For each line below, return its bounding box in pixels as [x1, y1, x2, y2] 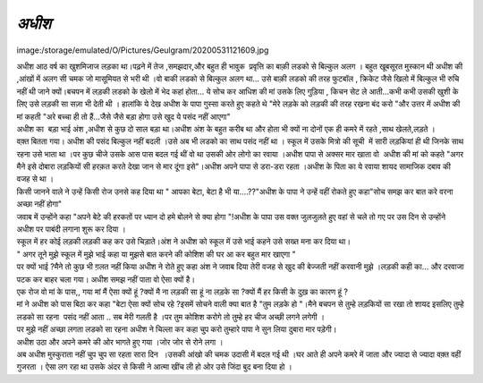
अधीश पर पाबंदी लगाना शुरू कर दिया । [16, 224, 126, 234]
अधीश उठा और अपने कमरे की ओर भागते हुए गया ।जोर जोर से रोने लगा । [16, 336, 224, 347]
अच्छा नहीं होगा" [16, 199, 63, 209]
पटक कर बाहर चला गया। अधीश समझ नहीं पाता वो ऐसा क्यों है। [16, 274, 196, 285]
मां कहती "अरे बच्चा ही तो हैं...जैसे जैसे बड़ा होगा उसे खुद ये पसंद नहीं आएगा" [16, 111, 231, 122]
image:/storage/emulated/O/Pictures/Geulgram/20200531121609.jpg [16, 45, 269, 55]
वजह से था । [16, 174, 54, 184]
